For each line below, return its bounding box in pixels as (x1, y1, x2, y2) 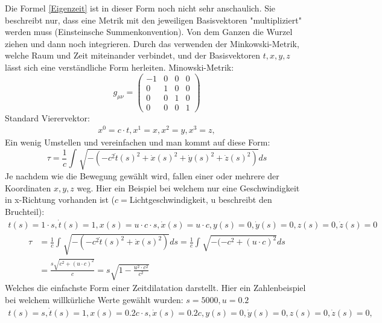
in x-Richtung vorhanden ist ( (5, 193, 115, 206)
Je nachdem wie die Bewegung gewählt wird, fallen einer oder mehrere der (5, 170, 279, 182)
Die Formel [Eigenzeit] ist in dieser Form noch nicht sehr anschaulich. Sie (5, 2, 276, 14)
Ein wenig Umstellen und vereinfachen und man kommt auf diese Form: (5, 136, 270, 149)
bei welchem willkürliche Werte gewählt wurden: (5, 293, 183, 305)
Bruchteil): (5, 205, 45, 217)
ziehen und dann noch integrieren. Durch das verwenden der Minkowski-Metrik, (5, 37, 299, 50)
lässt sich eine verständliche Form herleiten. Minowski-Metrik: (5, 60, 234, 73)
